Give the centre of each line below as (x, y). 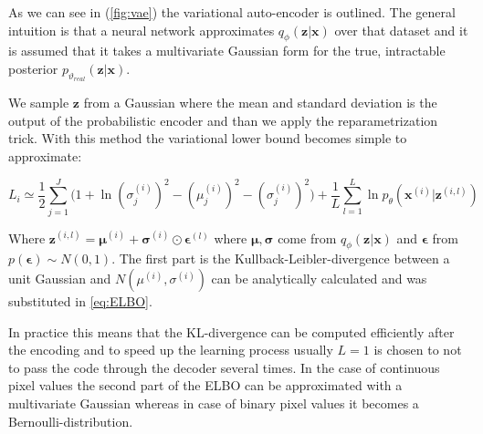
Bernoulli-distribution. (71, 421)
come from (307, 238)
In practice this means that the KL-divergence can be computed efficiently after (231, 331)
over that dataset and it (401, 30)
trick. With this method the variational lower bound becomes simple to (208, 138)
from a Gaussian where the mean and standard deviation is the (260, 103)
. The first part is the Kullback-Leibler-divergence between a (281, 258)
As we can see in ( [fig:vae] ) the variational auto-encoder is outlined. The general (232, 12)
